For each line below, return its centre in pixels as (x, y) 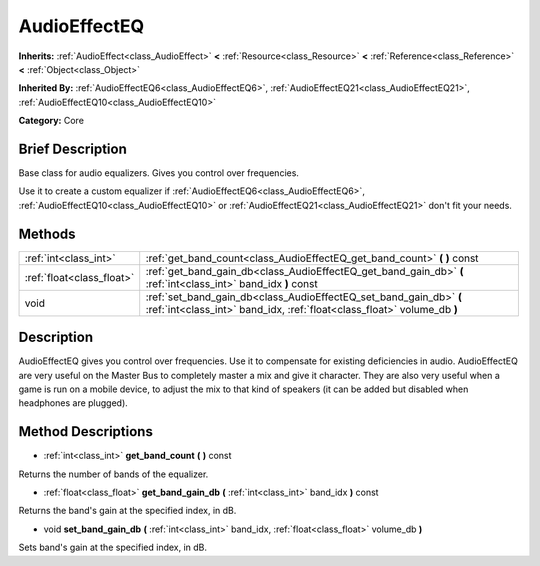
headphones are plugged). (73, 403)
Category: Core (51, 121)
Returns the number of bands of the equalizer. (113, 474)
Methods (47, 233)
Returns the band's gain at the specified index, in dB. (127, 511)
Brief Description (72, 148)
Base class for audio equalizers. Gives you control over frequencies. (159, 173)
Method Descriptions (86, 431)
